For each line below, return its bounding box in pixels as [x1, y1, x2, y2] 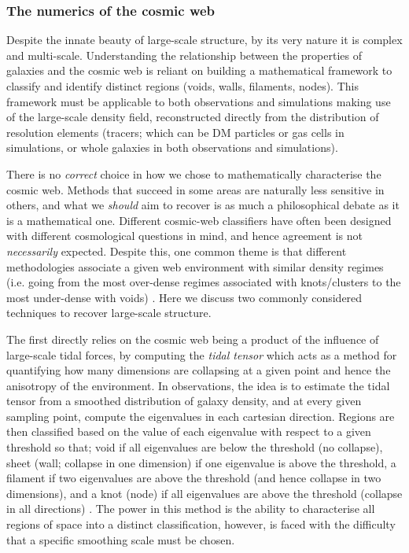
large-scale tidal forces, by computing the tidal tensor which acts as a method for [6, 346, 397, 363]
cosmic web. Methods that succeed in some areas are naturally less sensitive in [6, 181, 385, 197]
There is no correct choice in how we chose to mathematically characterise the [6, 165, 381, 182]
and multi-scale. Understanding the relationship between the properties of [6, 46, 362, 63]
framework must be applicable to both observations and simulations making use [6, 93, 391, 109]
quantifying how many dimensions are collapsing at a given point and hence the [6, 362, 391, 378]
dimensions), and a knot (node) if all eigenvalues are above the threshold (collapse [6, 485, 403, 501]
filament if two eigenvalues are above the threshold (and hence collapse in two [6, 470, 381, 486]
